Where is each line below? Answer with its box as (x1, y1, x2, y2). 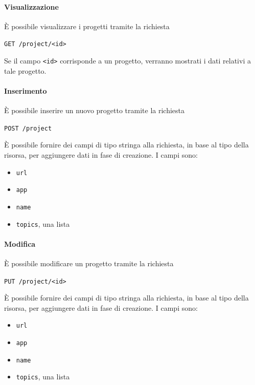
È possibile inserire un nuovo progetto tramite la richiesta (4, 105, 185, 116)
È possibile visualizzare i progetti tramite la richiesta (4, 20, 170, 31)
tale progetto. (4, 65, 47, 76)
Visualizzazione (4, 1, 59, 12)
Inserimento (4, 85, 47, 96)
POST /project (4, 124, 52, 132)
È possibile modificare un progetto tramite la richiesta (4, 258, 174, 268)
